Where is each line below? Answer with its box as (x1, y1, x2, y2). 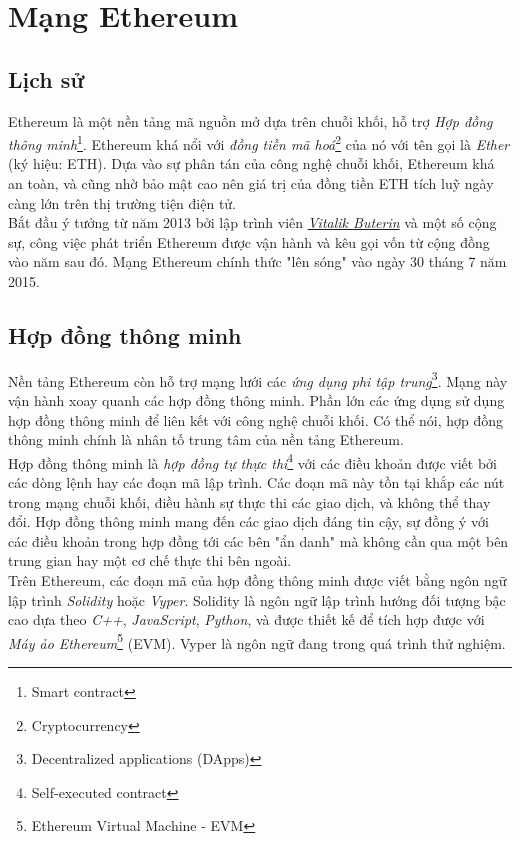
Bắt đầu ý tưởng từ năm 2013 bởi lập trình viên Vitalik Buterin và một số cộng (8, 212, 497, 233)
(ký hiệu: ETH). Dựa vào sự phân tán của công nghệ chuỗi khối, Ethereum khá (8, 153, 495, 174)
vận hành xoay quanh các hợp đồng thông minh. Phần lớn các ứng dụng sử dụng (8, 390, 505, 411)
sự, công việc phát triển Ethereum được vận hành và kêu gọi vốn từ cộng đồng (8, 231, 490, 252)
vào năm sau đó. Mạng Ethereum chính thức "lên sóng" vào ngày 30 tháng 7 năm (8, 251, 507, 272)
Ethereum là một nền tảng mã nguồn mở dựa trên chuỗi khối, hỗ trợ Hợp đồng (8, 110, 493, 131)
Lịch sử (8, 63, 85, 94)
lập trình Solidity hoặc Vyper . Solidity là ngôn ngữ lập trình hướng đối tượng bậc (8, 589, 506, 610)
